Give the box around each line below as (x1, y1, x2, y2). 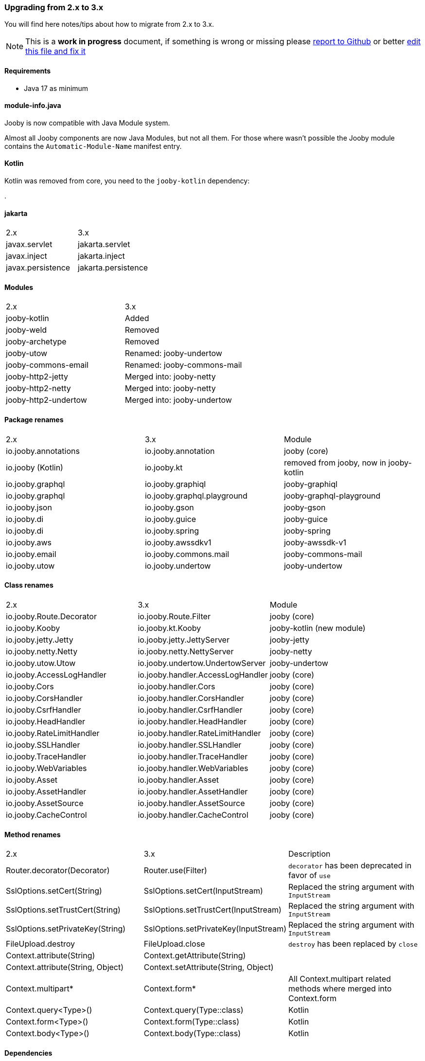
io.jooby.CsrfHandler (6, 704, 81, 715)
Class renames (4, 581, 53, 590)
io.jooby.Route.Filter (138, 611, 211, 621)
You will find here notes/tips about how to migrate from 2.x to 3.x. (4, 20, 214, 29)
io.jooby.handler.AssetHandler (138, 786, 248, 796)
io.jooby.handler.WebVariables (138, 763, 248, 773)
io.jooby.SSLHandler (6, 739, 80, 750)
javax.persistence (6, 263, 71, 273)
